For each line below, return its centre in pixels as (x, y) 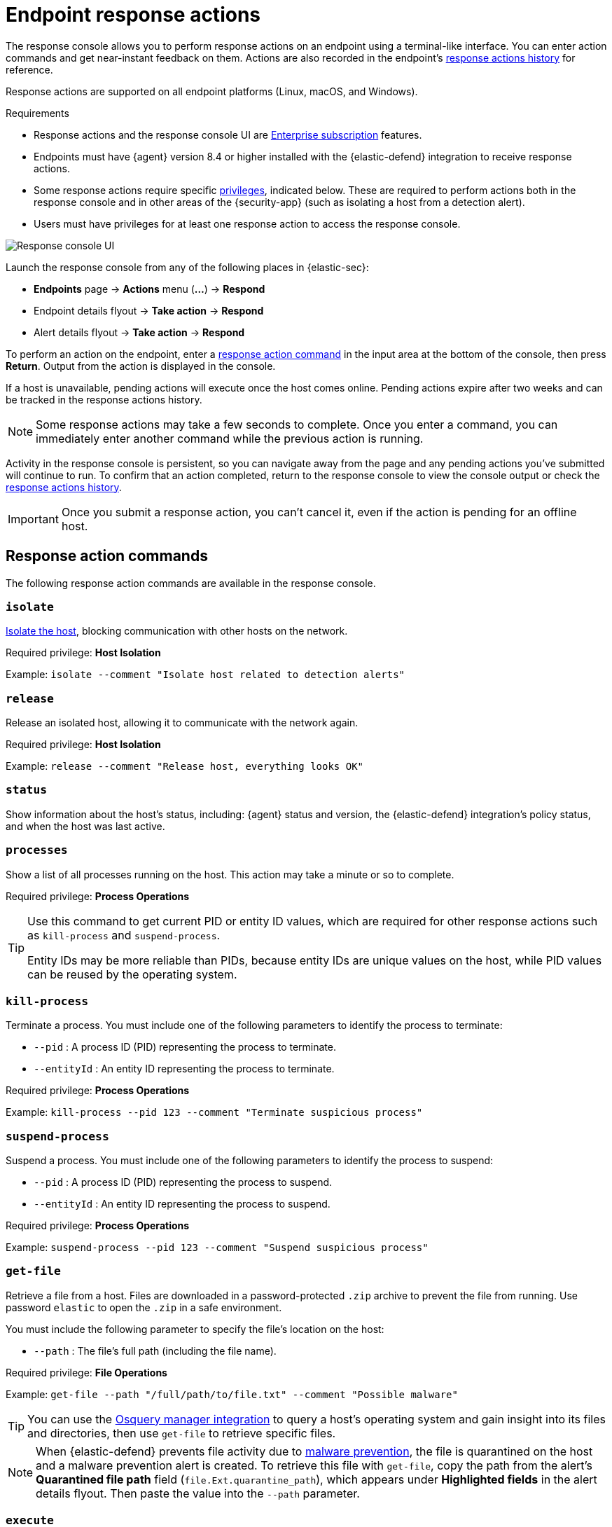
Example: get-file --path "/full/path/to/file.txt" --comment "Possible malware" (232, 1394)
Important (33, 519)
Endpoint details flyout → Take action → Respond (149, 310)
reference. (29, 69)
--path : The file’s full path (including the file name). (155, 1350)
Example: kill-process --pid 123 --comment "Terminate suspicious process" (214, 1112)
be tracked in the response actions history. (104, 399)
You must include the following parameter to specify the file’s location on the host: (195, 1329)
